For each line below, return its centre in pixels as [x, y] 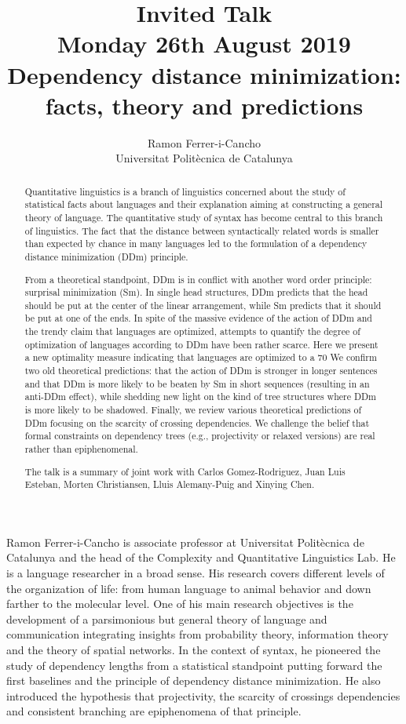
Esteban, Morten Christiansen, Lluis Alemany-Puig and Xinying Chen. [170, 484]
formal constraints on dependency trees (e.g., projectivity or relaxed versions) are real [200, 436]
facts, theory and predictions [204, 105]
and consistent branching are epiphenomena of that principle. [154, 711]
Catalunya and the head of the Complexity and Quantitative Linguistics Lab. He [201, 557]
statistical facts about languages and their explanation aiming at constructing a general [204, 204]
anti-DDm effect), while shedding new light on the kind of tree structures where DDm [200, 397]
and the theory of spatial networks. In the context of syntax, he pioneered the [194, 650]
